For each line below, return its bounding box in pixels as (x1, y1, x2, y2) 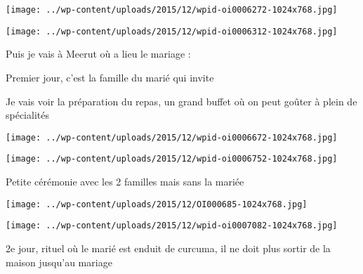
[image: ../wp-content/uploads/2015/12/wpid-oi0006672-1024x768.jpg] (6, 132, 338, 143)
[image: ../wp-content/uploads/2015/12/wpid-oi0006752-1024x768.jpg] (6, 154, 338, 164)
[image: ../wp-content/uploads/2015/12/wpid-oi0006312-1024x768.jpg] (6, 26, 338, 37)
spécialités (6, 107, 49, 122)
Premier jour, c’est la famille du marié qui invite (6, 70, 214, 84)
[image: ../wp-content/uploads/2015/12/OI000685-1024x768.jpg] (6, 199, 308, 209)
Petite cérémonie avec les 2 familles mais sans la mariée (6, 174, 244, 188)
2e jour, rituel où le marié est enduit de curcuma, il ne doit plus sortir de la (6, 240, 331, 255)
